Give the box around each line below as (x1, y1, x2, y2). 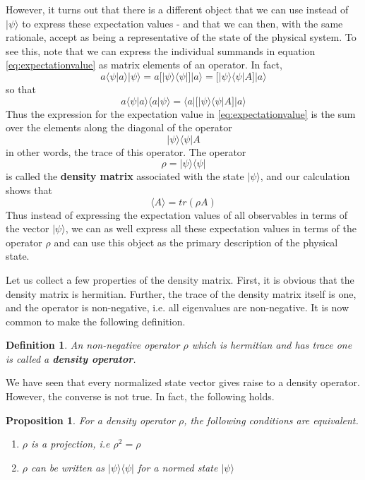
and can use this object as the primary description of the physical (54, 234, 338, 249)
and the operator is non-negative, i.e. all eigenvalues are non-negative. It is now (6, 300, 349, 315)
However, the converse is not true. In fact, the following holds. (6, 389, 275, 404)
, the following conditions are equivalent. (184, 412, 359, 427)
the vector (6, 221, 49, 236)
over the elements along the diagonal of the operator (6, 120, 232, 135)
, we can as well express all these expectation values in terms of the (65, 221, 357, 236)
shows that (6, 182, 52, 197)
